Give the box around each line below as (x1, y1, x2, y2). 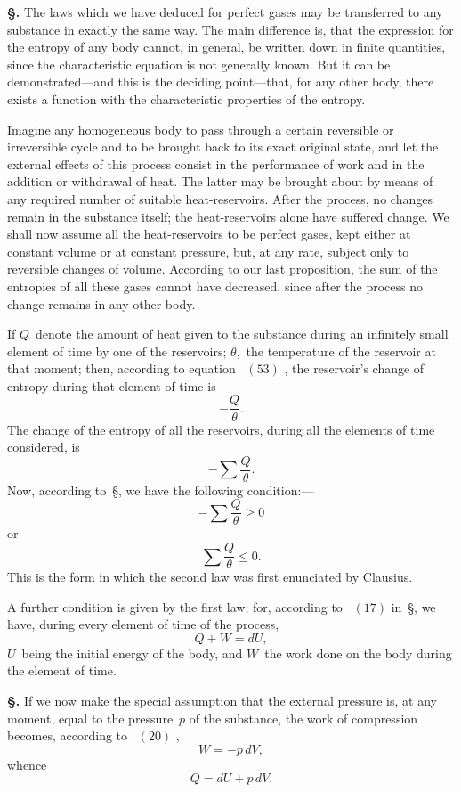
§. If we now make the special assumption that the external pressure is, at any (7, 691, 437, 710)
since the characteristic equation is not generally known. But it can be (7, 54, 391, 73)
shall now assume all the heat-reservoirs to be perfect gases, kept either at (7, 225, 411, 243)
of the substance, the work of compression (189, 708, 418, 727)
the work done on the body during (264, 643, 452, 662)
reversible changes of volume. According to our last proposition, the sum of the (7, 259, 438, 278)
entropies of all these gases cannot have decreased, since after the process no (7, 276, 423, 295)
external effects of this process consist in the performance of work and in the (7, 154, 425, 173)
